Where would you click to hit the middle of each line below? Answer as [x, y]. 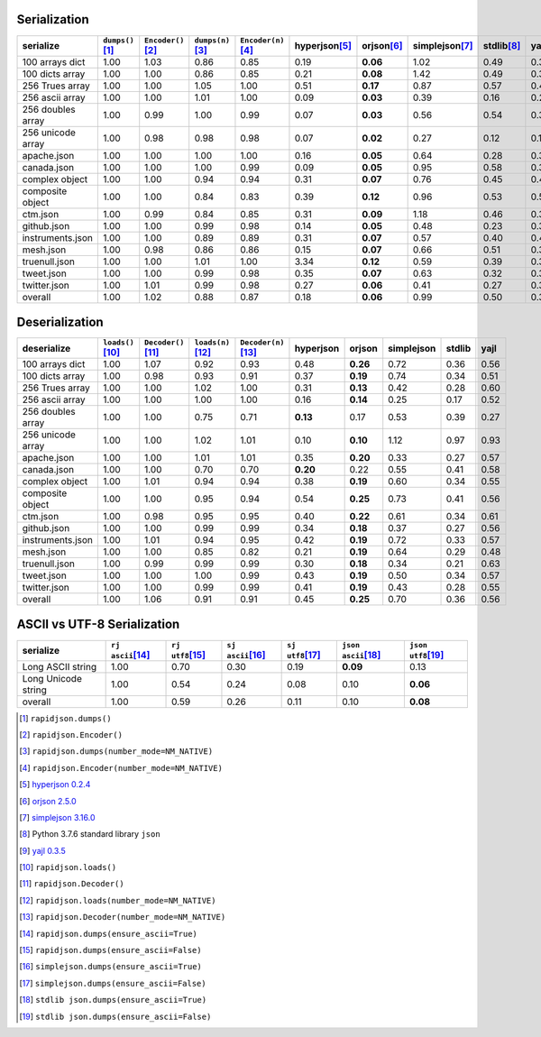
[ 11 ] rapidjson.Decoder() [72, 884]
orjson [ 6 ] [382, 46]
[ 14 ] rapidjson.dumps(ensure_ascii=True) [108, 933]
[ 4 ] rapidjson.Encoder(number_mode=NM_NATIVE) [121, 767]
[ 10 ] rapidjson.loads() [68, 867]
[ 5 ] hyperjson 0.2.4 [55, 785]
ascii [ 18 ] [361, 655]
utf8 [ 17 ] [304, 655]
